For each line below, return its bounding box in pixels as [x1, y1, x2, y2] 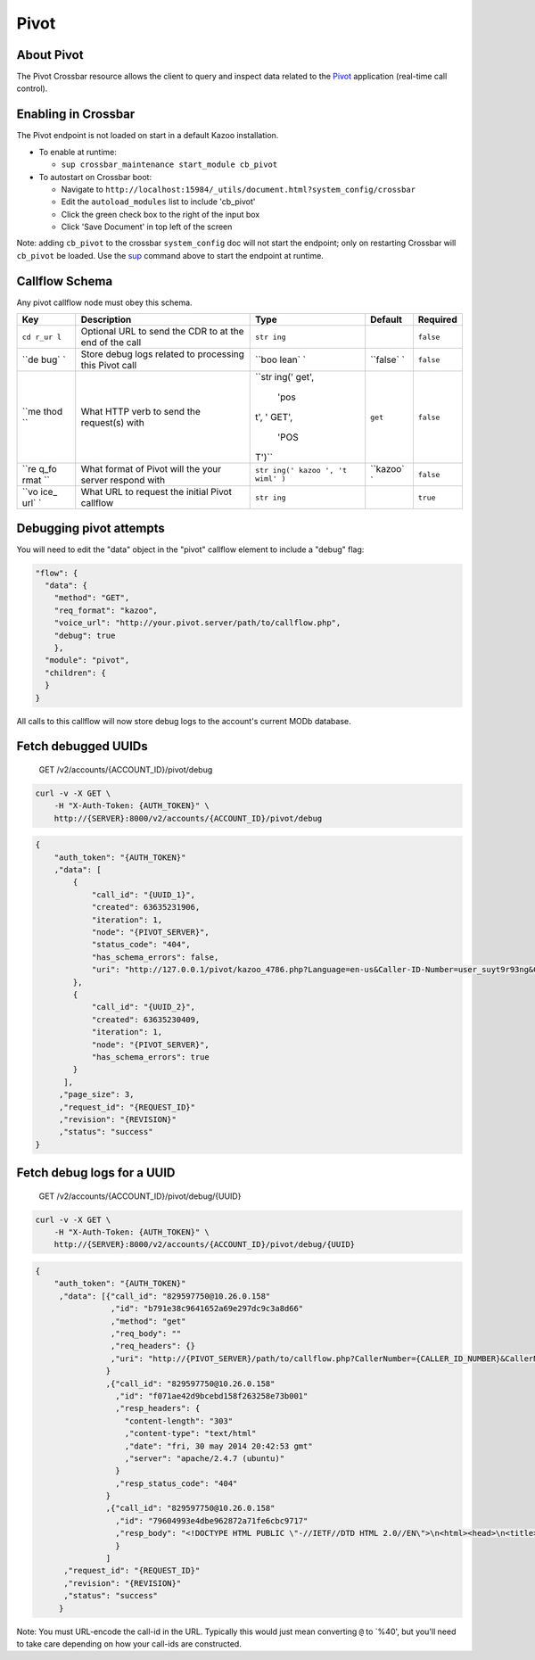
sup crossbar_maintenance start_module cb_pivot [61, 160, 278, 169]
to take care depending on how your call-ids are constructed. [16, 1638, 243, 1649]
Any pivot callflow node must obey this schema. [16, 297, 193, 308]
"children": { [45, 667, 107, 678]
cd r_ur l [21, 332, 62, 342]
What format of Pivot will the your [80, 463, 222, 475]
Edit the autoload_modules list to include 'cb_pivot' [61, 196, 256, 207]
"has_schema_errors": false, [91, 952, 219, 962]
